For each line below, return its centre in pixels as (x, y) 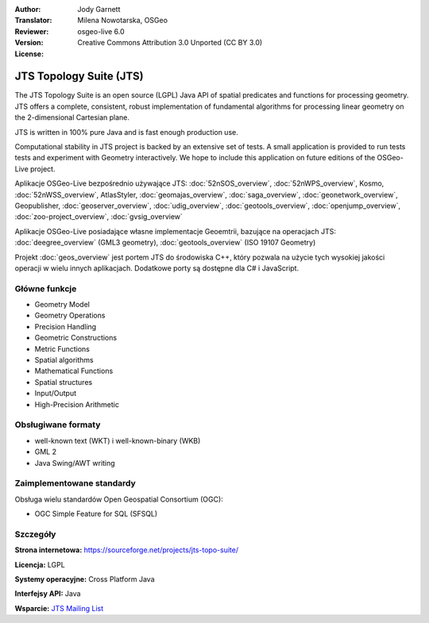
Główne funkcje (46, 288)
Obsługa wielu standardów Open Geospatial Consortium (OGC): (119, 499)
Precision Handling (66, 326)
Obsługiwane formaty (58, 425)
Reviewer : (32, 31)
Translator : (33, 21)
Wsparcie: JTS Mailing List (59, 608)
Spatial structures (64, 382)
